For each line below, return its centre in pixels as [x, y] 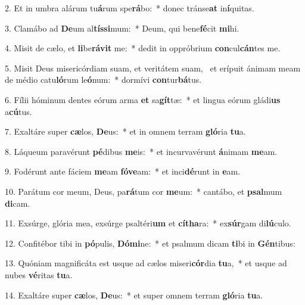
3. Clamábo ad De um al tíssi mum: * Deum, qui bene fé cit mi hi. [122, 28]
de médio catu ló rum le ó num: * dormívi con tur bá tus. [103, 80]
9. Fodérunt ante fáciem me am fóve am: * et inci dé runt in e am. [123, 171]
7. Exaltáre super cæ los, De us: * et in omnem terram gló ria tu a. [125, 131]
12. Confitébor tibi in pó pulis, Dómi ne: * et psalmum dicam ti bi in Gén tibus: [150, 243]
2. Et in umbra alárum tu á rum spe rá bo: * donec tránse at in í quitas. [130, 8]
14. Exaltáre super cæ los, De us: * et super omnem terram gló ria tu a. [134, 295]
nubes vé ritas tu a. [39, 274]
